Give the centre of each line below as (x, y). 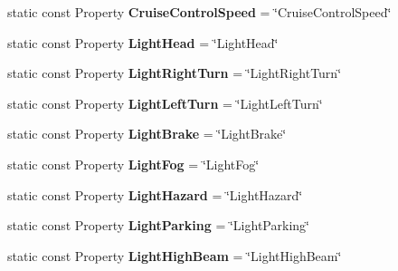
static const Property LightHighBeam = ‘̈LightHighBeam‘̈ (175, 255)
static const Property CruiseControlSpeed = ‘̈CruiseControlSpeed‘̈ (199, 12)
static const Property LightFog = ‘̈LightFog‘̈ (133, 164)
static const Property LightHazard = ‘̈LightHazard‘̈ (155, 194)
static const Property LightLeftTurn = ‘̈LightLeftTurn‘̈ (165, 103)
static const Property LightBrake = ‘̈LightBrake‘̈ (147, 134)
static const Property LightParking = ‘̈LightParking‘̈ (158, 225)
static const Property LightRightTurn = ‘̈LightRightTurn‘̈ (175, 73)
